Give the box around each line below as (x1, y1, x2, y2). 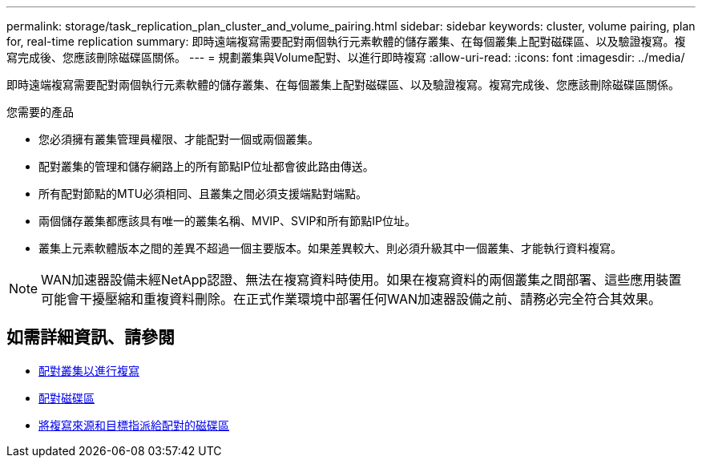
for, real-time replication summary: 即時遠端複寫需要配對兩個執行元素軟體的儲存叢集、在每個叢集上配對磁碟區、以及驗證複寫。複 (6, 34, 686, 48)
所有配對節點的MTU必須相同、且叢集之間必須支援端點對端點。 (38, 187, 368, 200)
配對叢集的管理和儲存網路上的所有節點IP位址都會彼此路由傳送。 (38, 159, 374, 173)
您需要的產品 (6, 105, 74, 119)
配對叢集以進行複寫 (38, 363, 139, 377)
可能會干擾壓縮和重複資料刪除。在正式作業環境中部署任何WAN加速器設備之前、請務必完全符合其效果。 (41, 291, 662, 307)
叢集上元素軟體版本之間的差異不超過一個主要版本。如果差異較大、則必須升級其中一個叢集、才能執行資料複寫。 (38, 241, 622, 255)
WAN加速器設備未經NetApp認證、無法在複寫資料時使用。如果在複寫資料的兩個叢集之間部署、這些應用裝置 (41, 272, 682, 288)
